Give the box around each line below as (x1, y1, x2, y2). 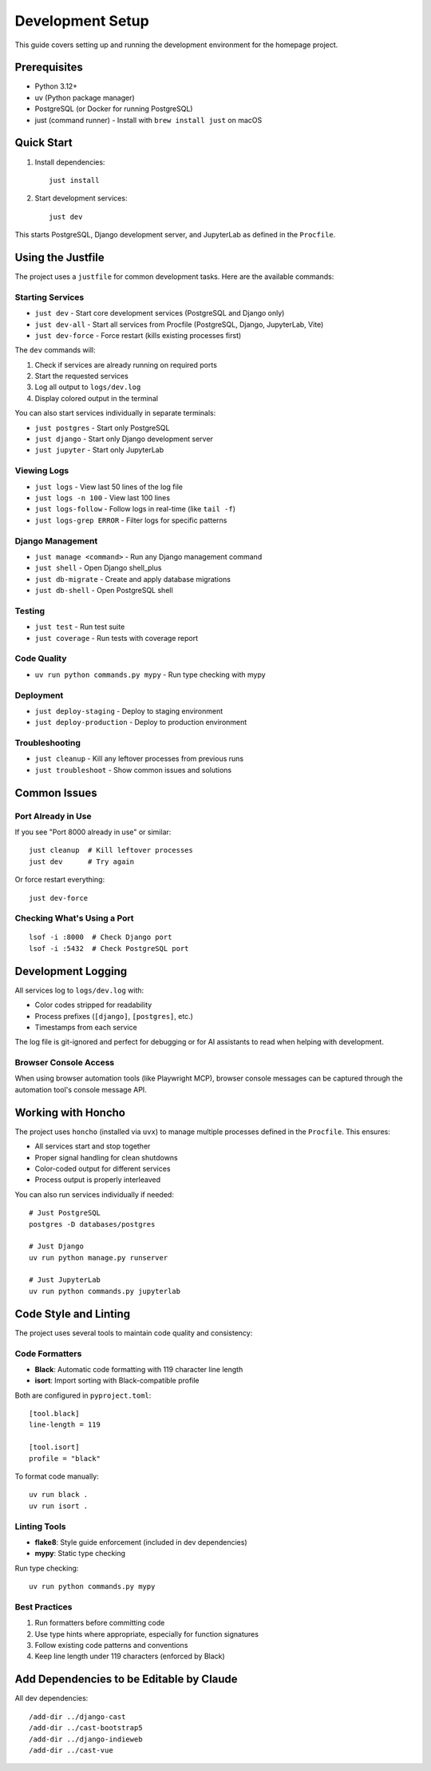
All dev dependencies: (14, 1693, 89, 1703)
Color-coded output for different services (34, 1164, 171, 1173)
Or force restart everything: (14, 875, 105, 885)
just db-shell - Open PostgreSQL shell (34, 586, 173, 595)
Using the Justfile (14, 250, 105, 264)
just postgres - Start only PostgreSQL (34, 423, 170, 432)
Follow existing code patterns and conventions (34, 1641, 188, 1650)
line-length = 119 (29, 1420, 101, 1430)
